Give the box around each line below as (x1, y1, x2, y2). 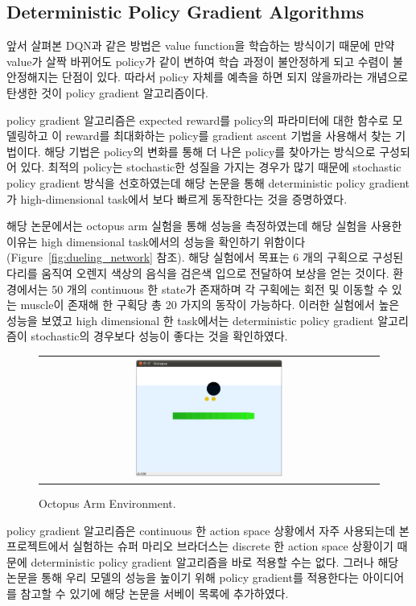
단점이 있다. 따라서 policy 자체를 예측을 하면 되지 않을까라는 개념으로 (62, 68, 409, 85)
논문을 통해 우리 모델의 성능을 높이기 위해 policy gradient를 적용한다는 (6, 569, 359, 586)
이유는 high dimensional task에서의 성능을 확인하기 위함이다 (6, 233, 306, 249)
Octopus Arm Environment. (39, 495, 176, 512)
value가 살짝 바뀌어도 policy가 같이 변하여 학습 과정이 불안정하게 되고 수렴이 (6, 52, 389, 69)
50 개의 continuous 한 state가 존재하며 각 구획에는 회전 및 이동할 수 (51, 280, 389, 297)
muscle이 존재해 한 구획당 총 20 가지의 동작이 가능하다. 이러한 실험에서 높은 (20, 296, 400, 313)
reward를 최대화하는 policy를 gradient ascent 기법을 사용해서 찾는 (65, 127, 392, 144)
